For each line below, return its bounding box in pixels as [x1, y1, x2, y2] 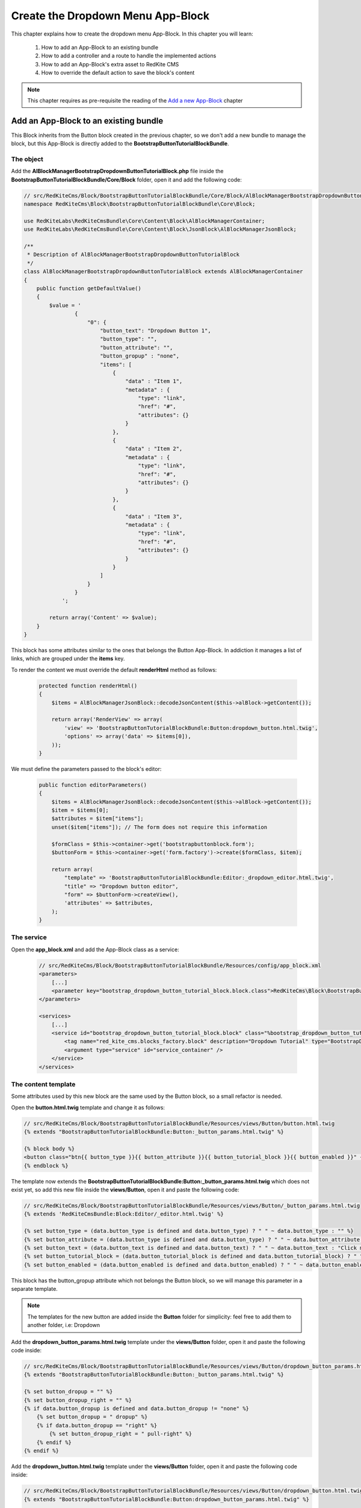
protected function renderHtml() [39, 682, 138, 689]
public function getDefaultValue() [36, 285, 141, 292]
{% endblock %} [23, 1162, 69, 1169]
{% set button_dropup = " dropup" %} [36, 1413, 148, 1421]
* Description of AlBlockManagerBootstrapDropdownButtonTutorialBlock [27, 251, 240, 258]
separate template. [11, 1285, 58, 1293]
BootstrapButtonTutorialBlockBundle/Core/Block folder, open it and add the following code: [11, 176, 242, 183]
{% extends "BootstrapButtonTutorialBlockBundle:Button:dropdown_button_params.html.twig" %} [23, 1496, 310, 1503]
